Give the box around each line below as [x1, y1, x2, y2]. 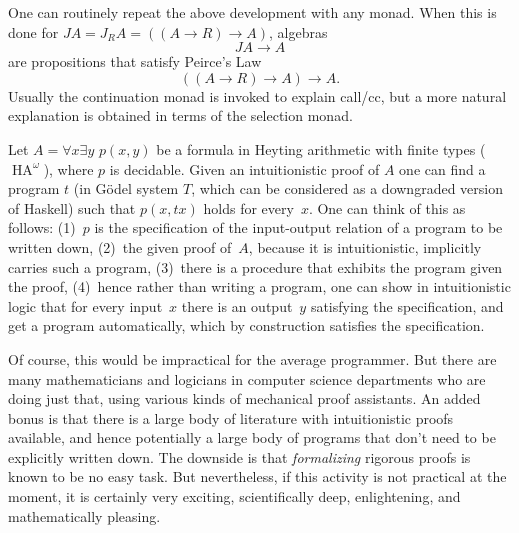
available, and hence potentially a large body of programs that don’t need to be [8, 427, 496, 448]
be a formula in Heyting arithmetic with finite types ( [156, 138, 486, 159]
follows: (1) [8, 217, 76, 238]
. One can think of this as [308, 197, 466, 218]
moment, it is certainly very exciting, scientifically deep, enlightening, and [8, 486, 461, 507]
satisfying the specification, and [310, 295, 504, 316]
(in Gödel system [73, 178, 179, 199]
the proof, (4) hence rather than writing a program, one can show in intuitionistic [8, 276, 511, 297]
